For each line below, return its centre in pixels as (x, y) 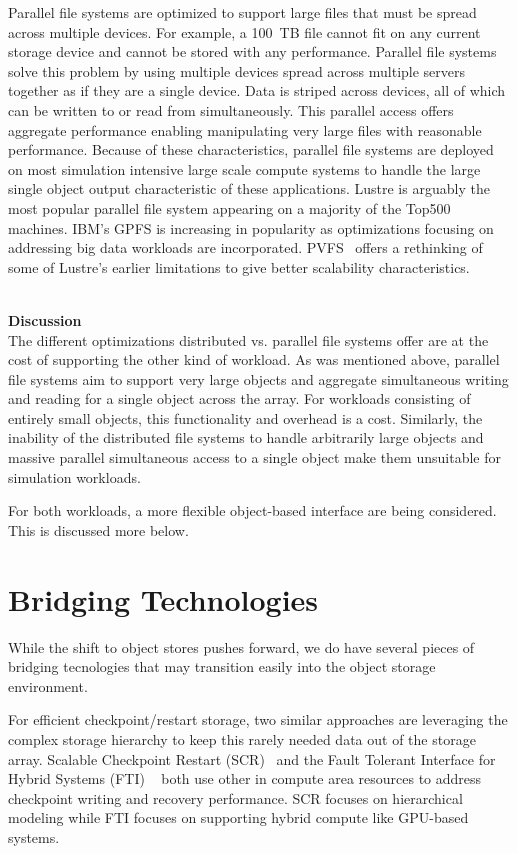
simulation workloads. (74, 476)
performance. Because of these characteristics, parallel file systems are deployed (251, 149)
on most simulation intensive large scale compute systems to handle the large (244, 168)
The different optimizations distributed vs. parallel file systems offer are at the (248, 339)
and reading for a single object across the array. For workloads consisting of (239, 398)
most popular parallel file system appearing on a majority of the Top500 (229, 207)
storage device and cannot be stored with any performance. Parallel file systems (252, 51)
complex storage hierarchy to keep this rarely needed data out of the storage (242, 738)
